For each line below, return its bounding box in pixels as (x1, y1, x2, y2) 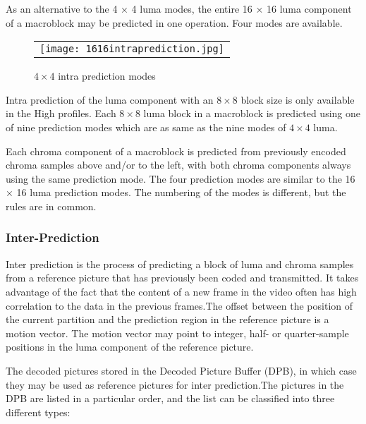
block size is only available (240, 92, 355, 107)
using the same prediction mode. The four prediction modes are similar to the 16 (6, 171, 355, 186)
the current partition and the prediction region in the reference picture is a (6, 312, 329, 327)
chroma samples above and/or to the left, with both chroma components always (6, 157, 351, 172)
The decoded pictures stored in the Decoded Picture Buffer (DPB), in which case (6, 363, 357, 377)
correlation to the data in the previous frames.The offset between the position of (6, 298, 353, 313)
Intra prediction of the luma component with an (6, 92, 214, 107)
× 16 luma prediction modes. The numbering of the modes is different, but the (6, 185, 346, 200)
